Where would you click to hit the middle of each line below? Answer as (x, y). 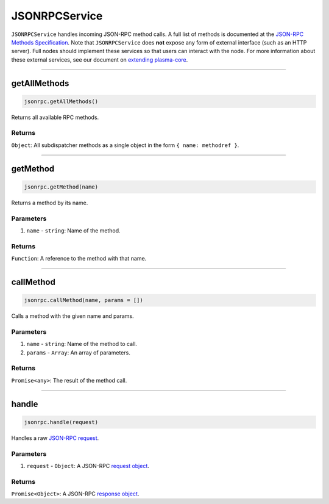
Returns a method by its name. (50, 203)
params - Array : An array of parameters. (78, 352)
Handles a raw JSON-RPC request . (55, 438)
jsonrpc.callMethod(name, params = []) (83, 300)
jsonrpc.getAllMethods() (61, 101)
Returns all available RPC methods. (55, 117)
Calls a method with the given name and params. (73, 316)
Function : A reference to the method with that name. (79, 259)
